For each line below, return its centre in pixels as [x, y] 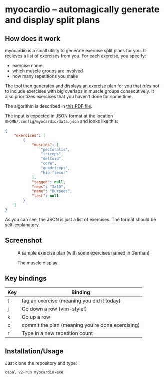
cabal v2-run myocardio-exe [34, 372]
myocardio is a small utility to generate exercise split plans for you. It [76, 50]
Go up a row [36, 317]
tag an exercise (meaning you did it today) [71, 301]
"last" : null [45, 196]
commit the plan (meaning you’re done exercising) [81, 325]
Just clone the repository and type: [41, 363]
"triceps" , [52, 154]
